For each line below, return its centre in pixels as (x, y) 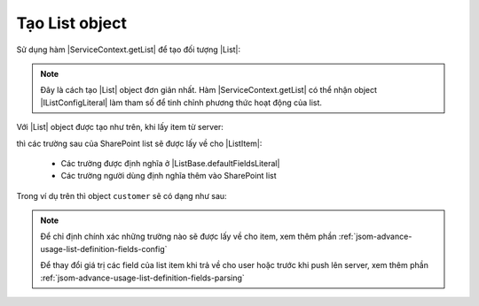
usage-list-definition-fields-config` (104, 249)
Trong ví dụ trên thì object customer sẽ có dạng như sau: (122, 195)
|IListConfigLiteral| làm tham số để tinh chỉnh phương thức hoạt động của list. (181, 103)
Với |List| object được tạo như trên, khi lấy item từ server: (120, 127)
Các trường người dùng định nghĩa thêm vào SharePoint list (169, 176)
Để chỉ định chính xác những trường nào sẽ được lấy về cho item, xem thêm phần (188, 237)
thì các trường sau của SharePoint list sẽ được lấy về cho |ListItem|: (139, 143)
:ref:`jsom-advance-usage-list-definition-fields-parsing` (143, 278)
